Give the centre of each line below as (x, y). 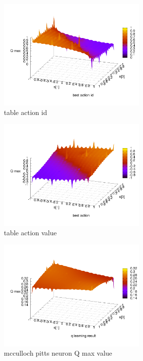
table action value (30, 233)
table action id (26, 112)
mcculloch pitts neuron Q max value (58, 353)
